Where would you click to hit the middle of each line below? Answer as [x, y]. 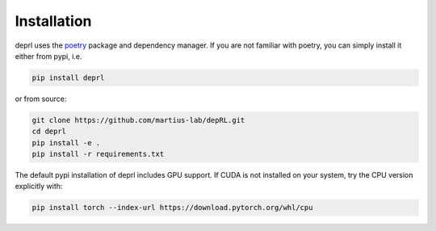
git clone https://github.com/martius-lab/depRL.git [138, 120]
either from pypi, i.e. [48, 56]
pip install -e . [66, 143]
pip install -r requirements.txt [98, 154]
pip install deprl [68, 78]
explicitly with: [39, 187]
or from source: [41, 99]
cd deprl [49, 132]
